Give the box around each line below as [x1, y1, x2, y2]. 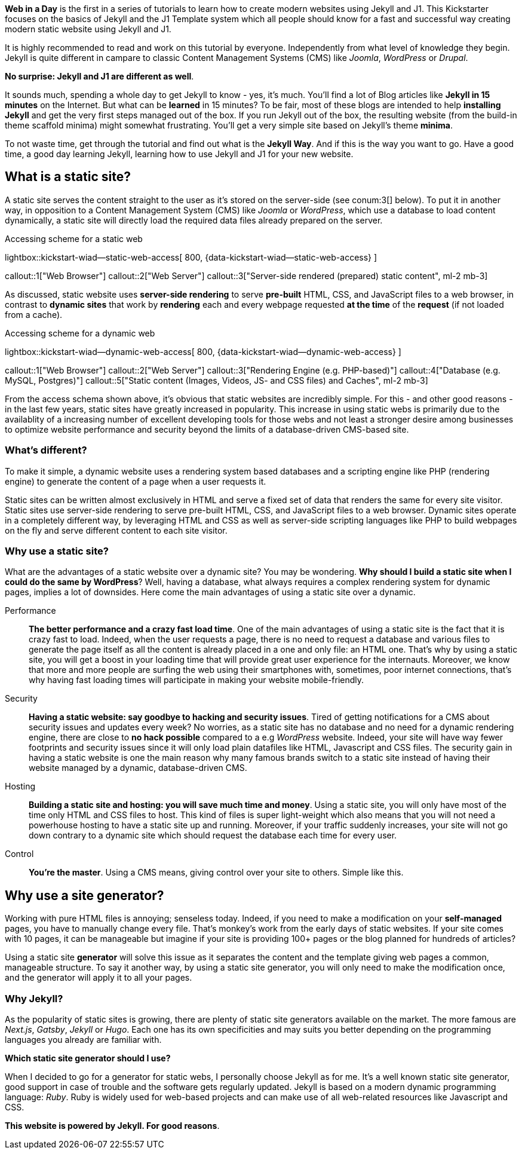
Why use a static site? [5, 544, 109, 557]
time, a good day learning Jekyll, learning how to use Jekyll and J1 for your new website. [5, 149, 354, 159]
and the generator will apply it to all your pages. [5, 972, 192, 983]
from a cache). [5, 309, 63, 320]
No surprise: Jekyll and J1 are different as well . [5, 71, 194, 81]
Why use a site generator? [5, 887, 164, 903]
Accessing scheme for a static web [5, 233, 143, 244]
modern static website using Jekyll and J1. [5, 24, 171, 34]
